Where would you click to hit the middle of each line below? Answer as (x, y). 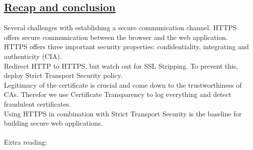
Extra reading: (26, 142)
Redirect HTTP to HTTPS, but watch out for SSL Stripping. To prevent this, (121, 66)
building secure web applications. (53, 123)
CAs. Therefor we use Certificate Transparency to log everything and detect (118, 94)
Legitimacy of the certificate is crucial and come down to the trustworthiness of (123, 84)
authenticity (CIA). (33, 56)
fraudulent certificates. (38, 103)
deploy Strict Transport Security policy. (63, 75)
